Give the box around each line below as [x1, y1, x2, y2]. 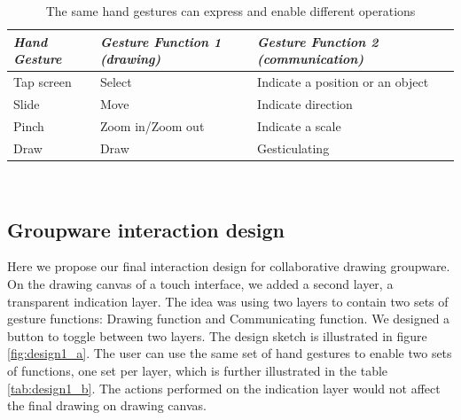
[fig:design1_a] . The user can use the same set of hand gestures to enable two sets [7, 344, 452, 362]
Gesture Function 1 [99, 32, 222, 51]
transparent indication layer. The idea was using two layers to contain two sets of [7, 292, 449, 310]
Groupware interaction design [7, 215, 285, 243]
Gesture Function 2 [257, 32, 379, 51]
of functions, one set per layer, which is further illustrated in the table [7, 362, 388, 380]
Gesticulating [257, 138, 330, 157]
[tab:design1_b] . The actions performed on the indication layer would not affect [7, 378, 441, 397]
